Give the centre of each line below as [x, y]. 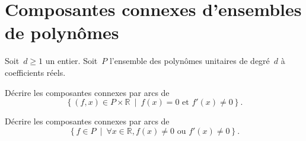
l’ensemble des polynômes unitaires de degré [189, 61]
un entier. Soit [71, 61]
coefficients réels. [35, 72]
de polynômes [62, 32]
